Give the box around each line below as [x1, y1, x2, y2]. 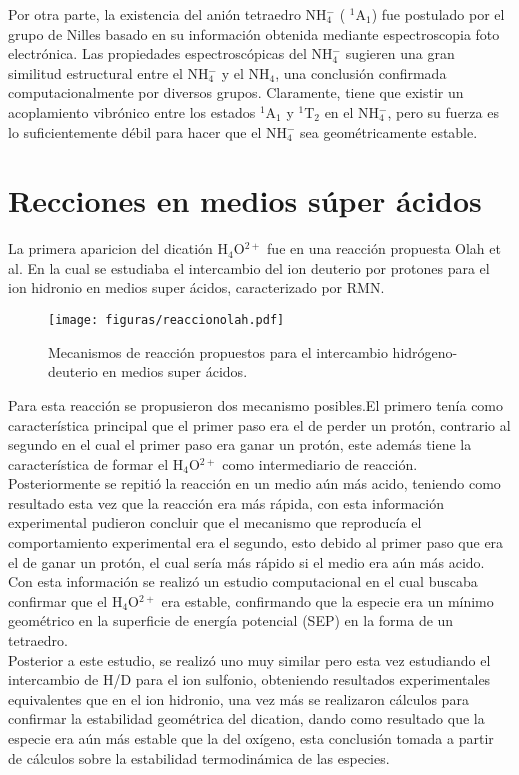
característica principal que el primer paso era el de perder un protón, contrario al [8, 414, 511, 435]
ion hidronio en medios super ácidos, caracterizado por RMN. [8, 277, 385, 298]
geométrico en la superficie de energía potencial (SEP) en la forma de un [8, 610, 454, 631]
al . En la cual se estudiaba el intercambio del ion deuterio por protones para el [8, 257, 490, 278]
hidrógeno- [392, 341, 458, 362]
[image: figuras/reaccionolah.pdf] [48, 313, 285, 328]
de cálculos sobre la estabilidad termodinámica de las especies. [8, 747, 390, 768]
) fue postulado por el [371, 4, 505, 24]
